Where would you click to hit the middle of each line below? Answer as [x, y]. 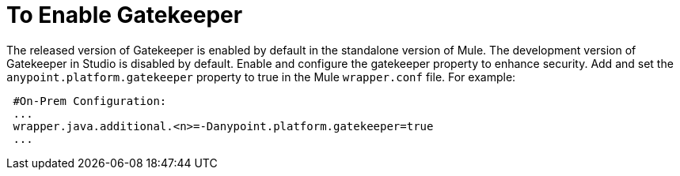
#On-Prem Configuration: [90, 101]
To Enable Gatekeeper [125, 15]
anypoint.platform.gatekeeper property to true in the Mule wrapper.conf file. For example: [261, 77]
